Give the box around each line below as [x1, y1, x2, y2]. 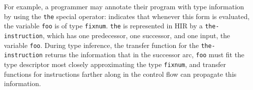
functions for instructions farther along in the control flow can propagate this [4, 68, 237, 79]
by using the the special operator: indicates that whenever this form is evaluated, [4, 11, 250, 21]
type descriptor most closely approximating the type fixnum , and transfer [4, 59, 226, 69]
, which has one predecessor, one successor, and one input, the [42, 30, 230, 40]
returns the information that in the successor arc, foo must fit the [45, 49, 245, 60]
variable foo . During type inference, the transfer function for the [4, 40, 199, 50]
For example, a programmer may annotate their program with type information [4, 1, 244, 11]
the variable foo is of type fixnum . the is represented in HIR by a [4, 21, 203, 31]
